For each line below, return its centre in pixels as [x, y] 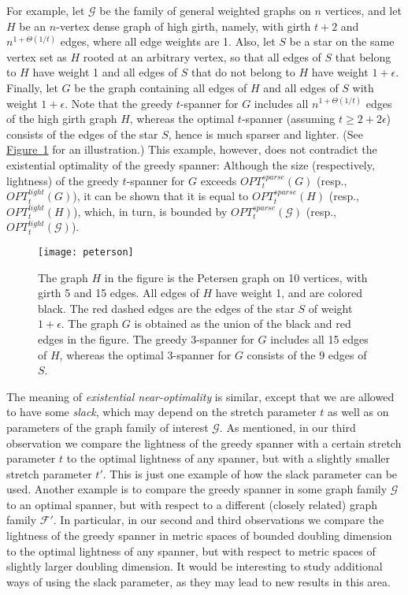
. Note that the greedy [119, 103]
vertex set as [37, 56]
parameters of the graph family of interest [108, 427]
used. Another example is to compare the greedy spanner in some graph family [197, 489]
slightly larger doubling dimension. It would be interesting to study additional [195, 566]
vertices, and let [363, 10]
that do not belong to [243, 72]
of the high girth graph [62, 119]
